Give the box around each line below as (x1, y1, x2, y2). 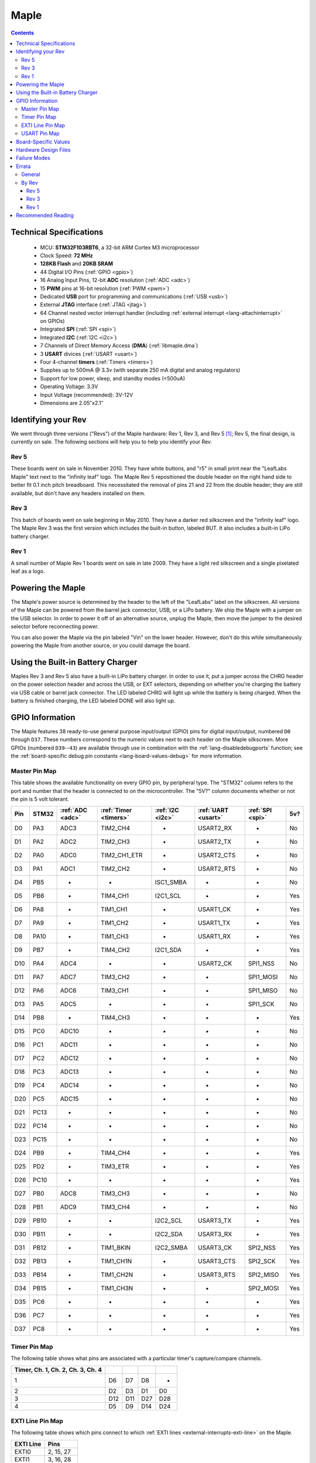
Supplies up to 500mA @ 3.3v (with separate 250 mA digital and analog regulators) (40, 366, 241, 374)
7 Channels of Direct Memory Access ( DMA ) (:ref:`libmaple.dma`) (40, 342, 198, 349)
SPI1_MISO (248, 987, 278, 995)
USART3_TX (198, 1217, 232, 1225)
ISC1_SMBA (155, 878, 187, 887)
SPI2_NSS (248, 1244, 276, 1252)
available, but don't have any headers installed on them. (11, 489, 146, 497)
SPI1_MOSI (248, 973, 278, 981)
